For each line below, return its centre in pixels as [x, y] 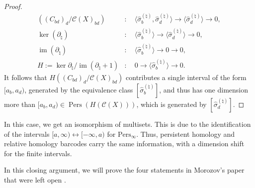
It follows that [26, 77]
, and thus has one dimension [204, 89]
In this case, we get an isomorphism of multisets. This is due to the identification [127, 124]
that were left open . [35, 179]
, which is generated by [171, 104]
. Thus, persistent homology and [186, 134]
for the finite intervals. [38, 153]
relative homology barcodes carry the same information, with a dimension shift [124, 143]
